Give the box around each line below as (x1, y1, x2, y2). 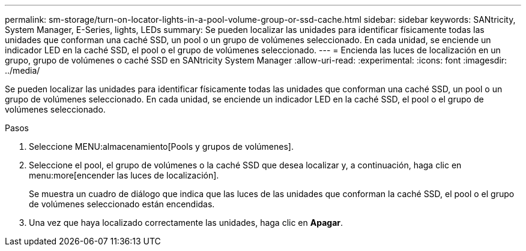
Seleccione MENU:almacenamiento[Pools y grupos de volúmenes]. (29, 141, 294, 152)
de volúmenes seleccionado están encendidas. (29, 199, 215, 209)
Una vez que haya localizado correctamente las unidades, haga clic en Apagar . (29, 217, 343, 228)
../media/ (5, 65, 40, 75)
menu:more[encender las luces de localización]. (29, 170, 219, 180)
